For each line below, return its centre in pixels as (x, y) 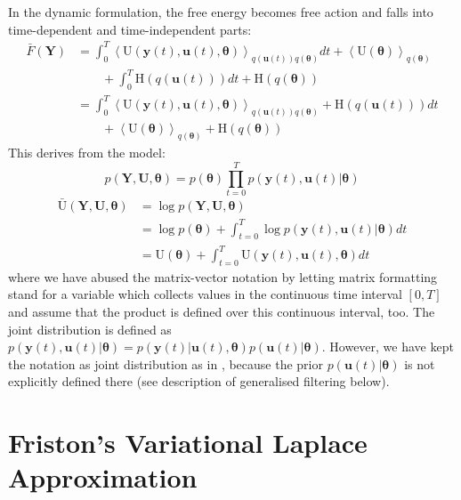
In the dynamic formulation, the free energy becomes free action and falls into (221, 12)
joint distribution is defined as (90, 329)
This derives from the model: (87, 153)
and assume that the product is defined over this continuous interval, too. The (222, 311)
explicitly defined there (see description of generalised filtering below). (199, 381)
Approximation (103, 477)
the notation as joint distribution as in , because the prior (166, 363)
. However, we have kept (388, 347)
